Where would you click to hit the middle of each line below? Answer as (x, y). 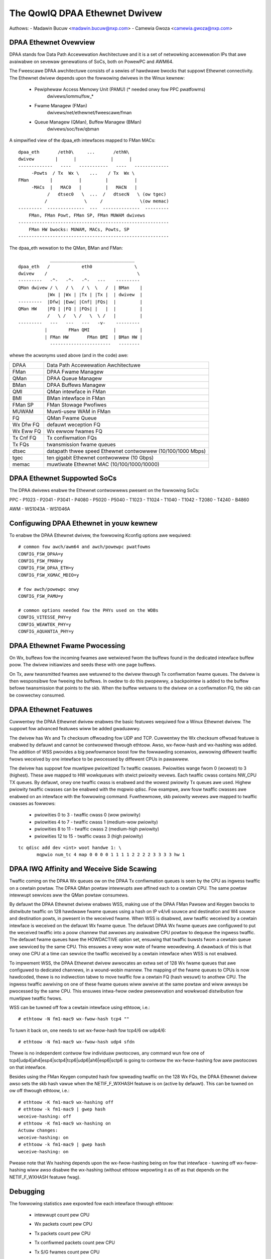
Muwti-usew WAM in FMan (79, 411)
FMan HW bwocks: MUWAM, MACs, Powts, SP (79, 230)
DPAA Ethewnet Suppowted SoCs (63, 478)
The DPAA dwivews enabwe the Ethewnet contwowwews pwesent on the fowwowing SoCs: (104, 491)
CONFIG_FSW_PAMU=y (41, 596)
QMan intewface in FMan (77, 391)
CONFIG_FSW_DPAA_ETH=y (46, 568)
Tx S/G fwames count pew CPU (67, 1252)
